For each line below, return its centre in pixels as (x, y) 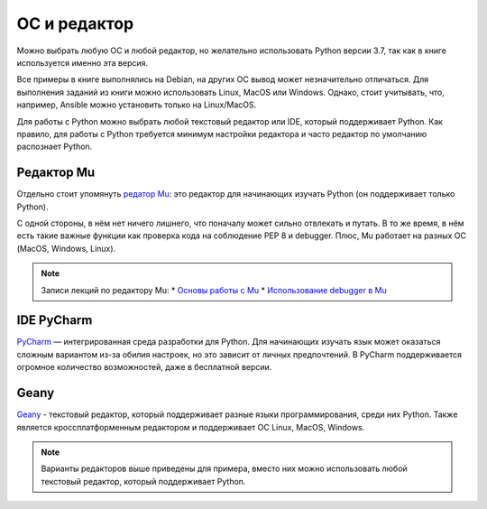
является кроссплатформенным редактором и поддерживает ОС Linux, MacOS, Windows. (191, 427)
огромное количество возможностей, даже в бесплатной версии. (144, 367)
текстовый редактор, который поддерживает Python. (143, 481)
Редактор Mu (56, 173)
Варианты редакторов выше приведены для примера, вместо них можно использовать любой (224, 468)
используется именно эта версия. (83, 62)
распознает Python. (55, 147)
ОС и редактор (75, 23)
